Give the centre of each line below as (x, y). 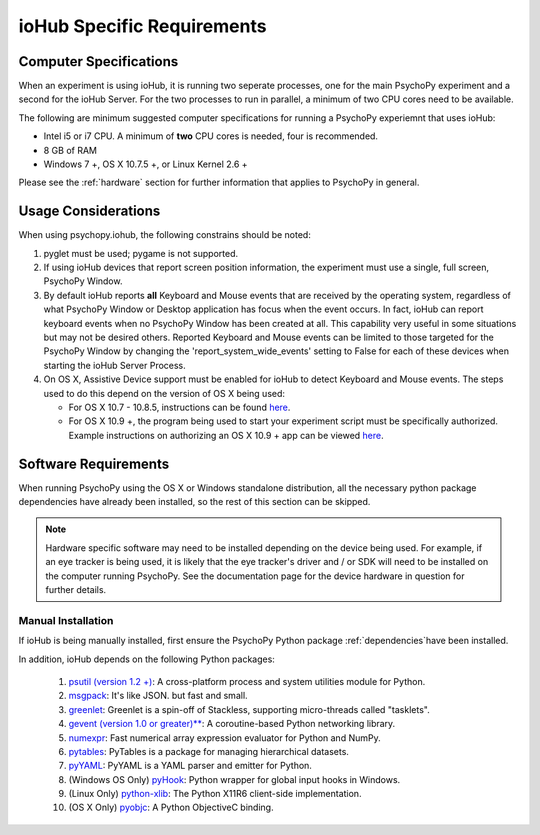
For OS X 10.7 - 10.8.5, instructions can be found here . (179, 407)
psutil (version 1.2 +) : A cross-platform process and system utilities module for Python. (247, 681)
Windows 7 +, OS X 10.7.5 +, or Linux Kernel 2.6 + (146, 164)
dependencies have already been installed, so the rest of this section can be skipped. (194, 502)
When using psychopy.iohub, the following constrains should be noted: (165, 235)
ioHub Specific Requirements (142, 26)
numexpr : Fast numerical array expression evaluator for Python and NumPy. (224, 737)
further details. (76, 590)
